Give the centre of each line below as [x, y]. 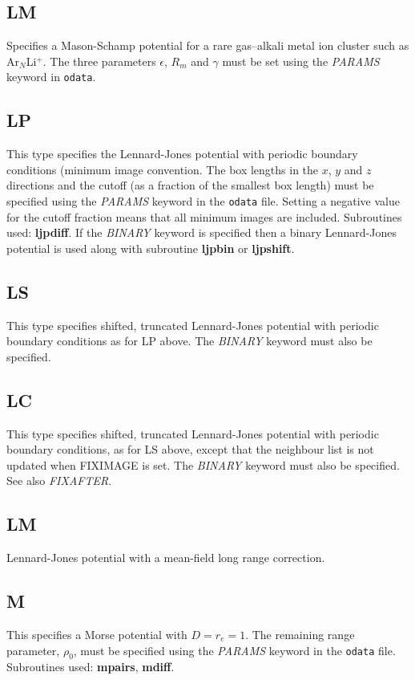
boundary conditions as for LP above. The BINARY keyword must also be [189, 341]
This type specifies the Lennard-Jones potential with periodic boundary [182, 154]
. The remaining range [300, 635]
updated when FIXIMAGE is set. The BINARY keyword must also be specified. [203, 464]
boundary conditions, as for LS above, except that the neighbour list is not [190, 449]
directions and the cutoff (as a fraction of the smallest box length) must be [190, 185]
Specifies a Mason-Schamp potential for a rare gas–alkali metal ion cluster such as [208, 45]
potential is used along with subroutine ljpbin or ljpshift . [151, 248]
